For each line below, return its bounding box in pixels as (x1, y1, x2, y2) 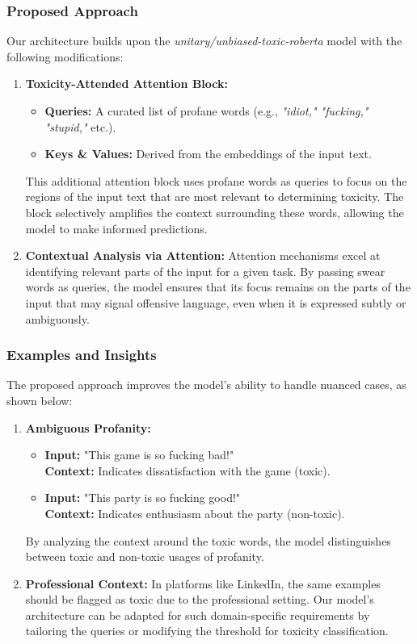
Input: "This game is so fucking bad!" (44, 446, 234, 463)
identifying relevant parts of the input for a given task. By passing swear (25, 262, 385, 279)
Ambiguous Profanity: (25, 419, 151, 436)
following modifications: (6, 48, 124, 65)
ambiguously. (25, 310, 90, 327)
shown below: (6, 391, 73, 408)
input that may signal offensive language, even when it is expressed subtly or (25, 294, 406, 311)
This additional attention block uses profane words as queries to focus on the (25, 172, 407, 189)
